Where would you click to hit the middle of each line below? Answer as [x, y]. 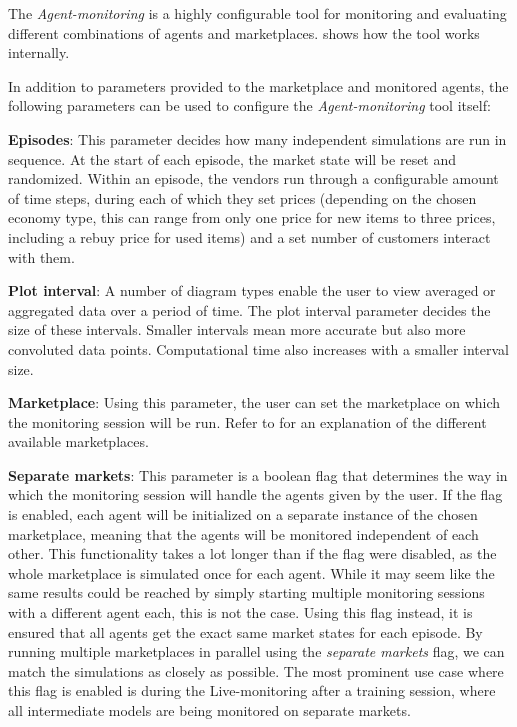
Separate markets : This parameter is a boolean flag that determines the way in [258, 474]
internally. [39, 52]
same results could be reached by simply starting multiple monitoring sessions [246, 592]
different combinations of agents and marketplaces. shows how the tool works [244, 32]
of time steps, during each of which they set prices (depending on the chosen [242, 197]
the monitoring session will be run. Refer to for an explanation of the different [247, 421]
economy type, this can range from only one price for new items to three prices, [252, 217]
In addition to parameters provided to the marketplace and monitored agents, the [258, 85]
